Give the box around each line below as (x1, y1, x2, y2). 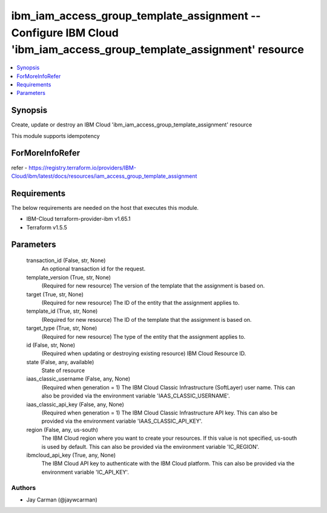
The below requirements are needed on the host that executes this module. (11, 204, 199, 211)
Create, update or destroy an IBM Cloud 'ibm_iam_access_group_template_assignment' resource (11, 121, 253, 128)
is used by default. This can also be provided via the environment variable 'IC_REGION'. (41, 443, 260, 450)
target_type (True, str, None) (26, 324, 97, 332)
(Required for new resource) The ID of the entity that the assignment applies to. (41, 299, 240, 306)
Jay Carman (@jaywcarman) (26, 496, 98, 503)
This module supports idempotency (11, 132, 100, 139)
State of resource (41, 367, 85, 374)
